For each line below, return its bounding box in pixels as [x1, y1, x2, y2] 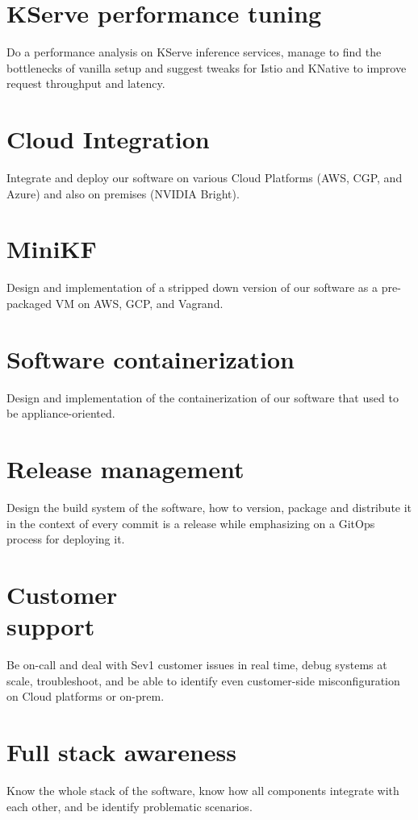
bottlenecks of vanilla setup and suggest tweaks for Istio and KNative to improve [6, 59, 407, 76]
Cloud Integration [6, 123, 210, 156]
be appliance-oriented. [6, 405, 115, 422]
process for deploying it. [6, 531, 125, 547]
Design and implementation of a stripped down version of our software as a [6, 279, 378, 296]
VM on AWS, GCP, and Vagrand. [55, 294, 224, 311]
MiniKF [6, 232, 97, 265]
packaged [6, 294, 52, 311]
